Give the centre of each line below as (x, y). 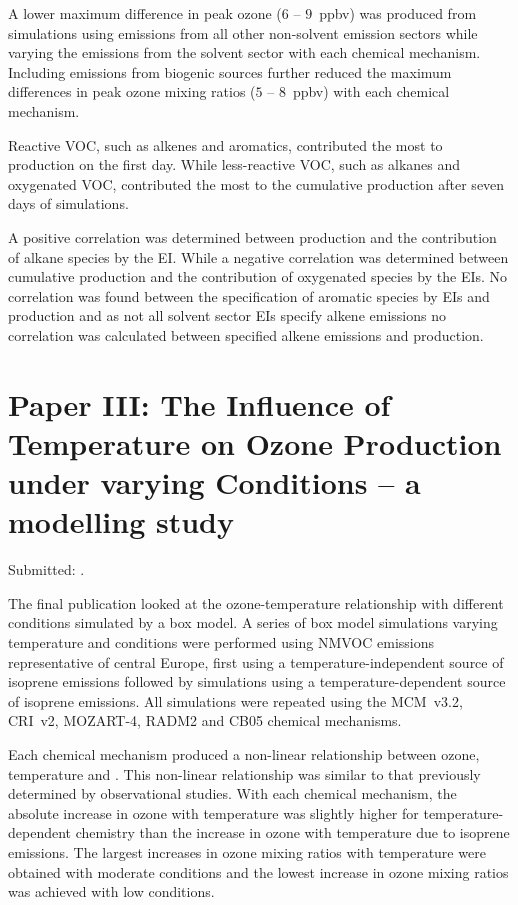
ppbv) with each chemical (371, 91)
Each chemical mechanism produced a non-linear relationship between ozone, (244, 753)
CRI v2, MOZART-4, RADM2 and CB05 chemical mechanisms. (205, 720)
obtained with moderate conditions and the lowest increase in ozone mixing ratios (258, 871)
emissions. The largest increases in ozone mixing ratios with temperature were (247, 851)
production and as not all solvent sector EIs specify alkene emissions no (227, 315)
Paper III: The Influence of (199, 403)
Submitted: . (46, 569)
